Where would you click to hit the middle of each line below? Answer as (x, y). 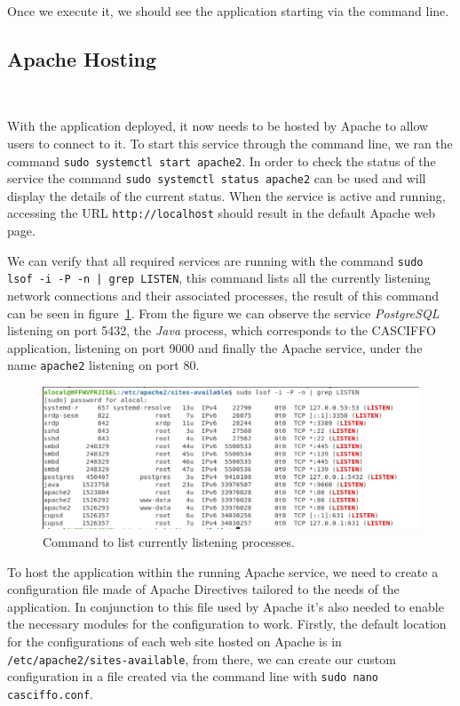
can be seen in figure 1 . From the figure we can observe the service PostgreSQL (223, 313)
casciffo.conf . (50, 693)
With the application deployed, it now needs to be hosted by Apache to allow (218, 126)
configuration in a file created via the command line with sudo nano (193, 676)
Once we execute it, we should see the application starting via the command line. (228, 11)
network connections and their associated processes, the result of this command (223, 296)
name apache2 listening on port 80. (103, 365)
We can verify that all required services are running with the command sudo (215, 260)
